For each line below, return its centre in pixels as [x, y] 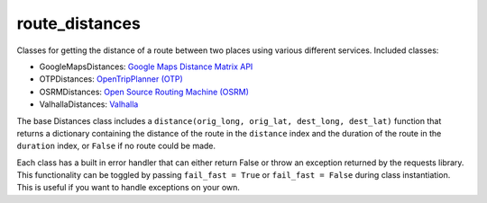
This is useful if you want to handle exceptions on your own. [129, 188]
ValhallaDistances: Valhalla [89, 104]
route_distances [79, 23]
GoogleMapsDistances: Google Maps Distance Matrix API [146, 66]
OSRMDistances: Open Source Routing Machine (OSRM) [144, 92]
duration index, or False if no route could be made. [116, 146]
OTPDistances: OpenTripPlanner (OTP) [111, 79]
